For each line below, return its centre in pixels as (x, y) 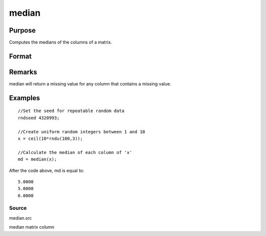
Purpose (22, 30)
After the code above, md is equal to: (47, 170)
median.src (20, 218)
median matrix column (32, 227)
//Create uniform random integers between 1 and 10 (82, 132)
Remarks (23, 72)
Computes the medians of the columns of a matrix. (61, 42)
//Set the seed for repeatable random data (71, 111)
